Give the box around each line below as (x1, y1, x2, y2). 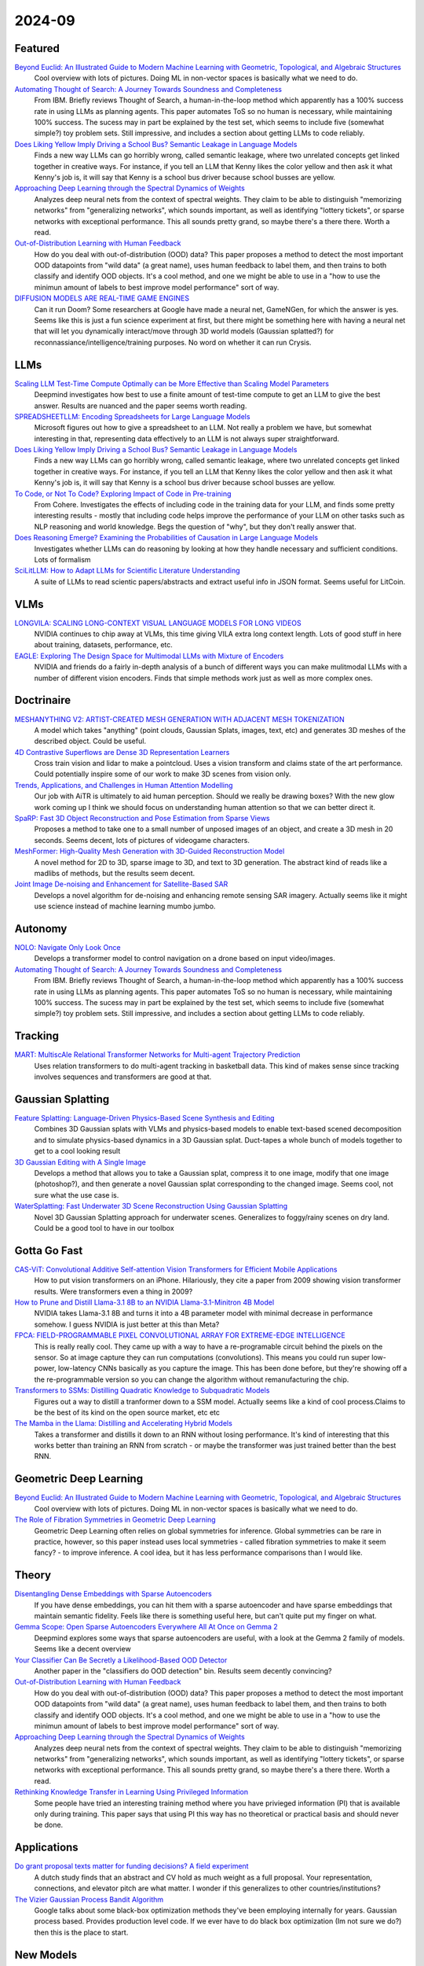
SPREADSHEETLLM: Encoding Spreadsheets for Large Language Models (14, 411, 250, 421)
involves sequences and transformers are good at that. (34, 1072, 212, 1081)
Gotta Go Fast (14, 1243, 83, 1257)
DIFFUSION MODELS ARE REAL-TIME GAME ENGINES (14, 293, 190, 303)
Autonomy (14, 922, 68, 935)
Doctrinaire (14, 694, 71, 707)
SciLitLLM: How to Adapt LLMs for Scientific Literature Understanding (14, 566, 240, 576)
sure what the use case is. (34, 1190, 119, 1199)
